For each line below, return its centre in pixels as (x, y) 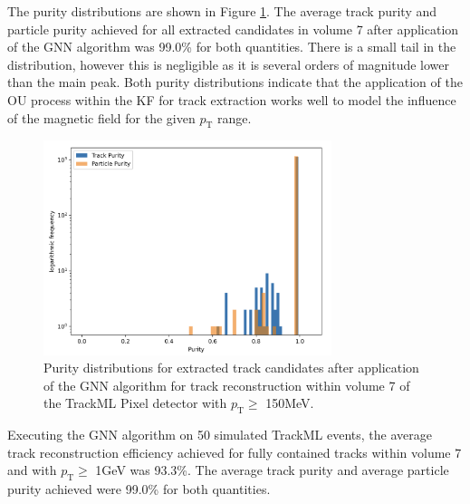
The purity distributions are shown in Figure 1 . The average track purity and (222, 11)
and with (32, 470)
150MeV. (290, 403)
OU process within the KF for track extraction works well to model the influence (232, 99)
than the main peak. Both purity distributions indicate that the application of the (235, 82)
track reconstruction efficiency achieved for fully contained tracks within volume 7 (235, 452)
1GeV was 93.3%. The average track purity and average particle (272, 470)
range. (234, 117)
